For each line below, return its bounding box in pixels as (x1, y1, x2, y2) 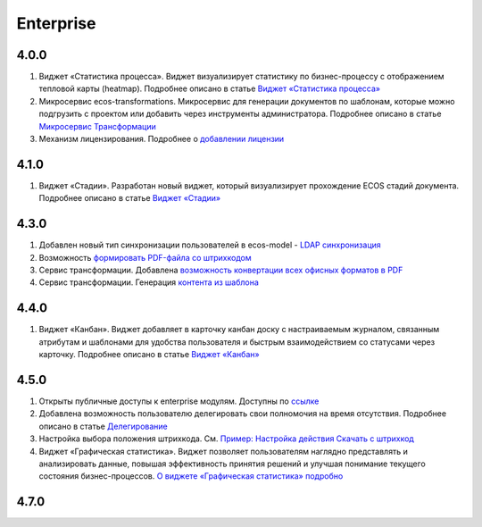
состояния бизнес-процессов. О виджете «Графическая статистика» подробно (38, 471, 344, 481)
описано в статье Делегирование (38, 421, 169, 431)
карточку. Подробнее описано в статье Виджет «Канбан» (38, 349, 260, 360)
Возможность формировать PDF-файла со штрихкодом (38, 252, 252, 263)
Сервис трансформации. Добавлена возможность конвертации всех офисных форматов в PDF (38, 264, 403, 275)
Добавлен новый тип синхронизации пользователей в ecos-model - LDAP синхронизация (38, 239, 381, 250)
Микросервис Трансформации (38, 121, 156, 131)
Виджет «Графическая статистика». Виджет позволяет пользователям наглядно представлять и (38, 446, 408, 456)
